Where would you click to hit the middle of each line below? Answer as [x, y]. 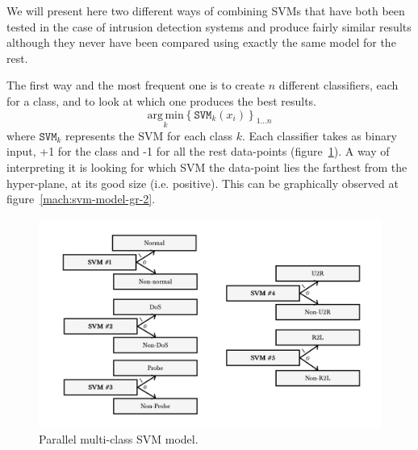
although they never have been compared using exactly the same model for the [201, 42]
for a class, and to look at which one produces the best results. [162, 100]
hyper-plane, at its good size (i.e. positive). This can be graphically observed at [203, 183]
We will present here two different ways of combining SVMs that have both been [206, 10]
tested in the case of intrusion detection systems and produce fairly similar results [209, 26]
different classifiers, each [339, 85]
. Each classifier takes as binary [319, 135]
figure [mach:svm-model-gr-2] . [81, 199]
